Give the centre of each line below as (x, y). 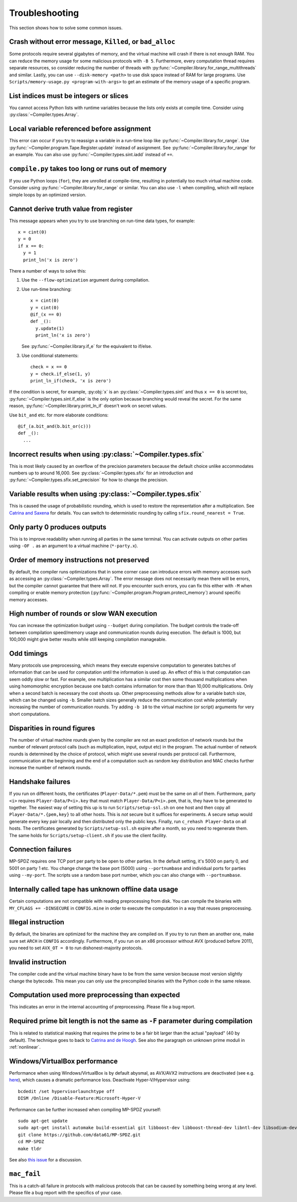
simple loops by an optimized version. (48, 195)
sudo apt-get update (43, 1121)
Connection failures (40, 849)
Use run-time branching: (47, 289)
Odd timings (28, 654)
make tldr (30, 1148)
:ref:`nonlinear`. (25, 1047)
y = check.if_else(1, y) (60, 374)
